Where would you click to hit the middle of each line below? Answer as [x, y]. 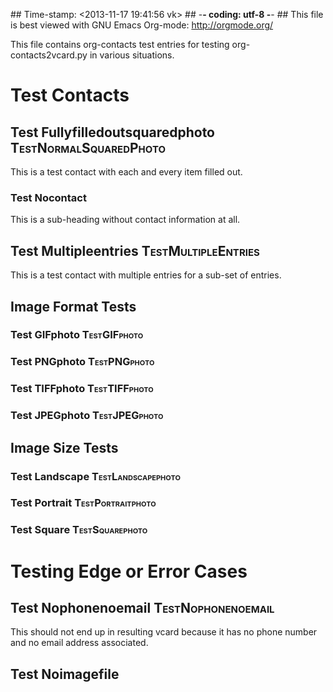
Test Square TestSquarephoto [79, 530]
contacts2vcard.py [49, 55]
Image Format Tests [73, 306]
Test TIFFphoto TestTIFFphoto [82, 389]
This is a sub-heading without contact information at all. [125, 220]
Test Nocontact [48, 197]
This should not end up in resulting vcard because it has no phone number [164, 632]
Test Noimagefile [65, 674]
